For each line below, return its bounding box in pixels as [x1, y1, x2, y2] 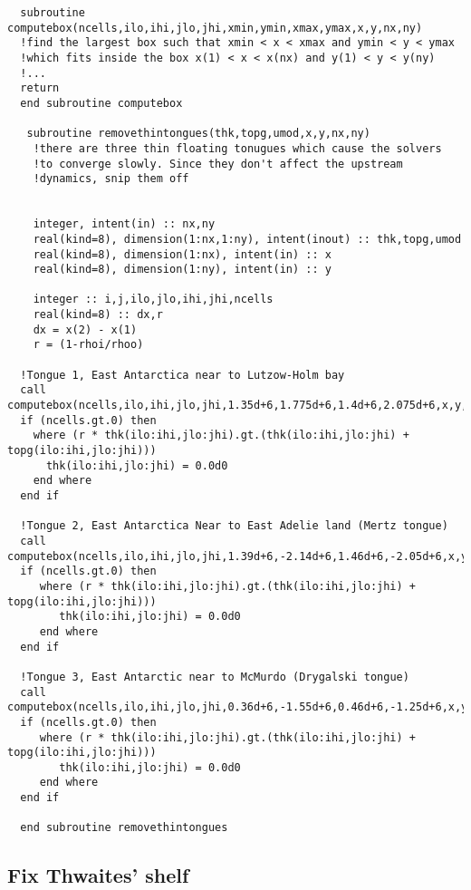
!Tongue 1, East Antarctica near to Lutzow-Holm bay [20, 368, 345, 382]
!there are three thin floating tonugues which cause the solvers [33, 141, 442, 155]
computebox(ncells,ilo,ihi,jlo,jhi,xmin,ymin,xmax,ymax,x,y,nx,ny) [7, 21, 423, 34]
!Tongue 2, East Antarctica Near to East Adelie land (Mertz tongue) [20, 519, 448, 533]
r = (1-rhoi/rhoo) [33, 338, 144, 352]
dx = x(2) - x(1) [33, 323, 138, 336]
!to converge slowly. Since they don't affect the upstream [33, 157, 403, 170]
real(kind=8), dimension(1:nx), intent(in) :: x [33, 247, 332, 261]
